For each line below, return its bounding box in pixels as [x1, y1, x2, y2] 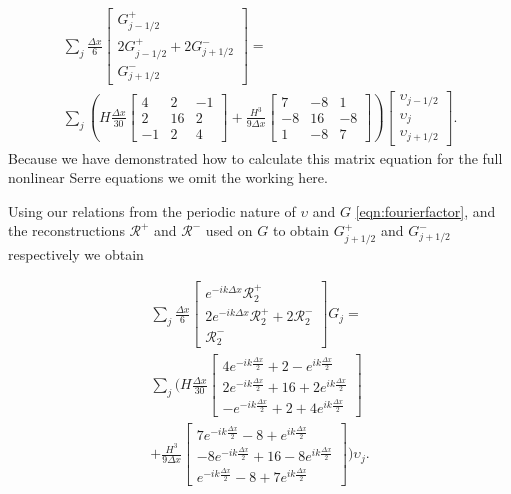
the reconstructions [8, 220, 125, 241]
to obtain [272, 220, 329, 241]
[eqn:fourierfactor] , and [355, 200, 496, 221]
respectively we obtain [8, 243, 144, 264]
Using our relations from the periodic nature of [8, 200, 296, 221]
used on [205, 220, 253, 241]
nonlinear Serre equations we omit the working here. [8, 167, 328, 188]
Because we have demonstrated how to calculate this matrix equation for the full [8, 147, 503, 168]
